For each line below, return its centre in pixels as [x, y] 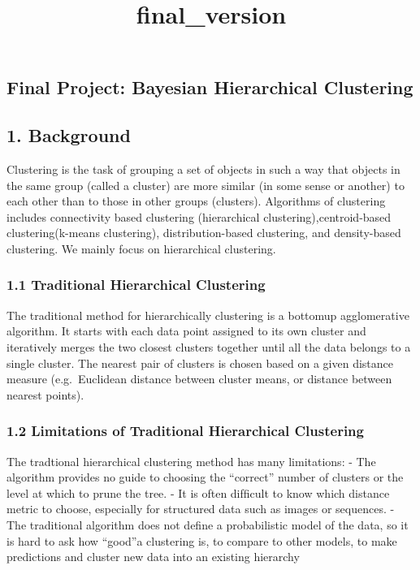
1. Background [69, 135]
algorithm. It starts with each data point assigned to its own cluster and [186, 331]
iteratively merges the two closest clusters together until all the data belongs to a [209, 346]
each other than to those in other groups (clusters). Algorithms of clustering [196, 201]
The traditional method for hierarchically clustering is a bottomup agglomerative [208, 315]
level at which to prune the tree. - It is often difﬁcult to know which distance [198, 492]
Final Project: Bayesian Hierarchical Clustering [210, 87]
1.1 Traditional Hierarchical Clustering [136, 285]
